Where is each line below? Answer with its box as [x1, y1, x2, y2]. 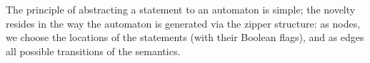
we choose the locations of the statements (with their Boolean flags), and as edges [6, 30, 364, 45]
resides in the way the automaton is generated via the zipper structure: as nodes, [6, 16, 361, 30]
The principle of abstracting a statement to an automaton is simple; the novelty [6, 2, 356, 16]
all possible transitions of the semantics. [6, 43, 181, 58]
